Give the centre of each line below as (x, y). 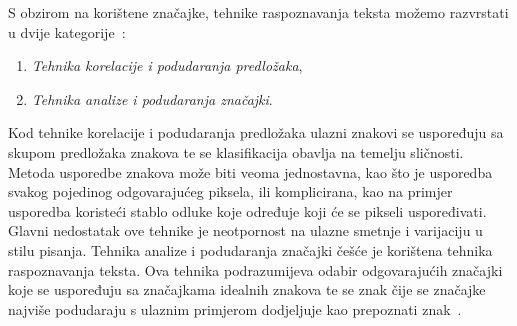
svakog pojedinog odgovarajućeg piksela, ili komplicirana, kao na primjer (230, 191)
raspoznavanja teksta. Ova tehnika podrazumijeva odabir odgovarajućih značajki (255, 269)
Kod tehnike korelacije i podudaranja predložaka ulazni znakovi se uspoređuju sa (256, 132)
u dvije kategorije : (67, 31)
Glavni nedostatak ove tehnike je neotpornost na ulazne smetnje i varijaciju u (245, 230)
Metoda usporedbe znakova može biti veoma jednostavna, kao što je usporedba (250, 171)
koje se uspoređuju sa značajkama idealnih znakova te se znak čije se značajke (247, 289)
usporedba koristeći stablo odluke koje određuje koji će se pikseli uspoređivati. (247, 210)
